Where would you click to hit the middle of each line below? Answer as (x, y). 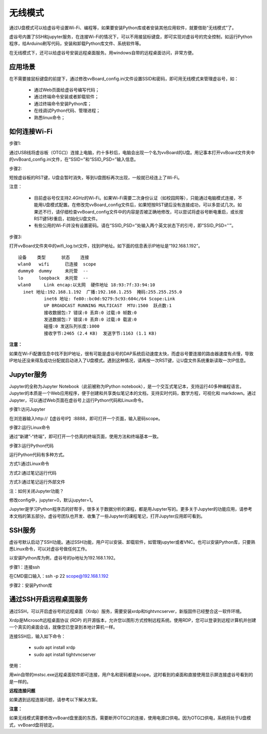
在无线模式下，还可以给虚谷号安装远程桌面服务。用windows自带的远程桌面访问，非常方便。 (103, 52)
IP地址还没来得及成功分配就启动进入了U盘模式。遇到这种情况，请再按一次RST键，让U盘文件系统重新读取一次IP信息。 (129, 360)
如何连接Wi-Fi (31, 132)
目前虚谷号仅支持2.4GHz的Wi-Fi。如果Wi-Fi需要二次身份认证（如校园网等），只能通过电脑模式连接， (136, 198)
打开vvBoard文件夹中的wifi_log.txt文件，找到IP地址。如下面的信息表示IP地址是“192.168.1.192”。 (106, 246)
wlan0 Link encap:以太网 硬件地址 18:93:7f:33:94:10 (87, 285)
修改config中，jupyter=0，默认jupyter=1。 (52, 500)
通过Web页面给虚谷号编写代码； (67, 90)
